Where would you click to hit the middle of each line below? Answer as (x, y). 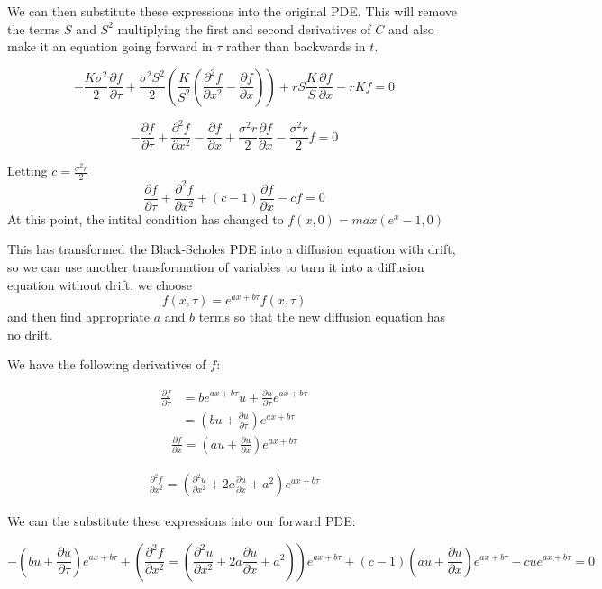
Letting (27, 171)
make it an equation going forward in (110, 46)
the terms (34, 28)
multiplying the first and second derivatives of (244, 28)
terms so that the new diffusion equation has (322, 317)
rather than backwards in (296, 46)
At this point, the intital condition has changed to (146, 218)
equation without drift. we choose (100, 284)
